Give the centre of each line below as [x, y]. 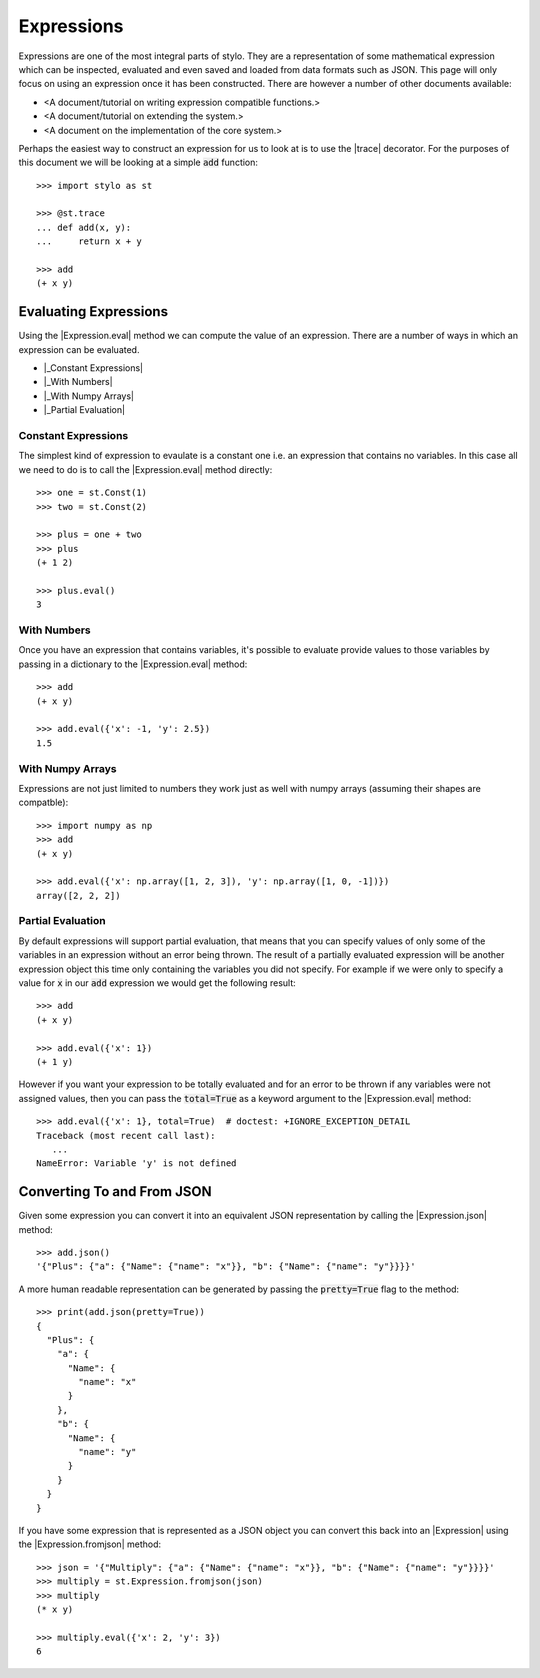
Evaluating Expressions [93, 311]
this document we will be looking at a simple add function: [138, 162]
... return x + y [89, 241]
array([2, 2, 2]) [78, 895]
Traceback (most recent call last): [126, 1135]
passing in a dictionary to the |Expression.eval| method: [133, 664]
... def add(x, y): [84, 227]
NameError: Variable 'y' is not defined [136, 1163]
